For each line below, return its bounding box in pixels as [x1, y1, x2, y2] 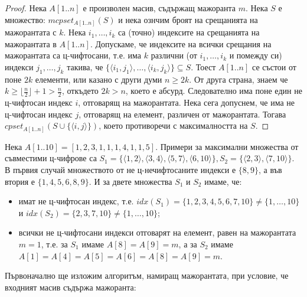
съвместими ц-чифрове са [5, 152, 97, 164]
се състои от [252, 60, 296, 73]
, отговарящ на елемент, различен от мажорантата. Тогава [79, 107, 286, 120]
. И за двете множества [89, 175, 172, 187]
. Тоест [191, 60, 216, 73]
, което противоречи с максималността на [99, 119, 248, 132]
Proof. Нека [5, 2, 47, 14]
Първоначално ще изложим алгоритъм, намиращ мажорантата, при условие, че [5, 269, 289, 282]
